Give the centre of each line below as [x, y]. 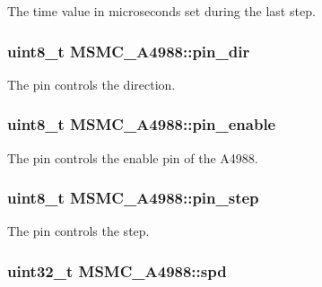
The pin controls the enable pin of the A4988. [133, 157]
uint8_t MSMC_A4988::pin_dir [129, 51]
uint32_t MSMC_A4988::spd [117, 270]
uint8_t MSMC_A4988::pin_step [133, 198]
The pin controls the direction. [91, 84]
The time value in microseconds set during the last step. [161, 11]
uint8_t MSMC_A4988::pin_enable [142, 124]
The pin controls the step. [78, 231]
